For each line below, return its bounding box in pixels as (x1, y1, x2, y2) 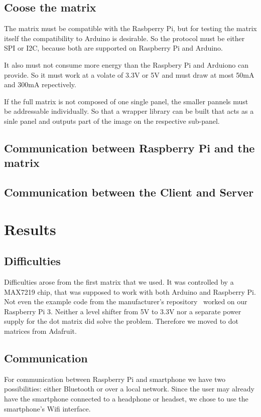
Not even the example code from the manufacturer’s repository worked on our (4, 296, 247, 307)
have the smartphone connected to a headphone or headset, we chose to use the (4, 393, 248, 404)
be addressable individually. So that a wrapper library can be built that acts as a (4, 106, 254, 116)
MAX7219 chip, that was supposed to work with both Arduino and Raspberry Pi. (4, 286, 256, 297)
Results (4, 219, 56, 239)
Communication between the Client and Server (4, 184, 254, 200)
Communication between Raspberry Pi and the (4, 140, 255, 155)
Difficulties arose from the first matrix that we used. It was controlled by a (4, 277, 234, 287)
